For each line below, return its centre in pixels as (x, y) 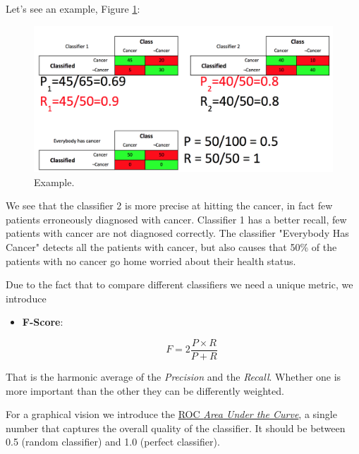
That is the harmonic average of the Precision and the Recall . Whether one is (174, 377)
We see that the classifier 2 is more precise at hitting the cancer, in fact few (169, 205)
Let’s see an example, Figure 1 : (73, 8)
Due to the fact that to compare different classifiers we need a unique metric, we (179, 284)
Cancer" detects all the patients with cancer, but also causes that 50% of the (171, 247)
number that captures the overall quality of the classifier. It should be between (176, 428)
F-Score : (43, 322)
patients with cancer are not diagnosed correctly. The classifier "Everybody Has (177, 233)
